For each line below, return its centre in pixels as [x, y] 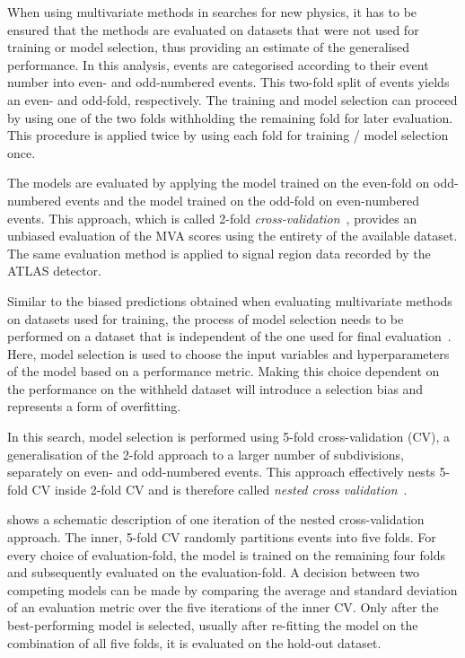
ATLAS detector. [54, 271]
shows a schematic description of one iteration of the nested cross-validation [216, 519]
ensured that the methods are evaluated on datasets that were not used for [213, 29]
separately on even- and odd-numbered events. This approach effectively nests [221, 472]
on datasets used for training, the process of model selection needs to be [206, 318]
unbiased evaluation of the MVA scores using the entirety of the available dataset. [232, 236]
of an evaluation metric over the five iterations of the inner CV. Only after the [223, 607]
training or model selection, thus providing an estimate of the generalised [209, 47]
